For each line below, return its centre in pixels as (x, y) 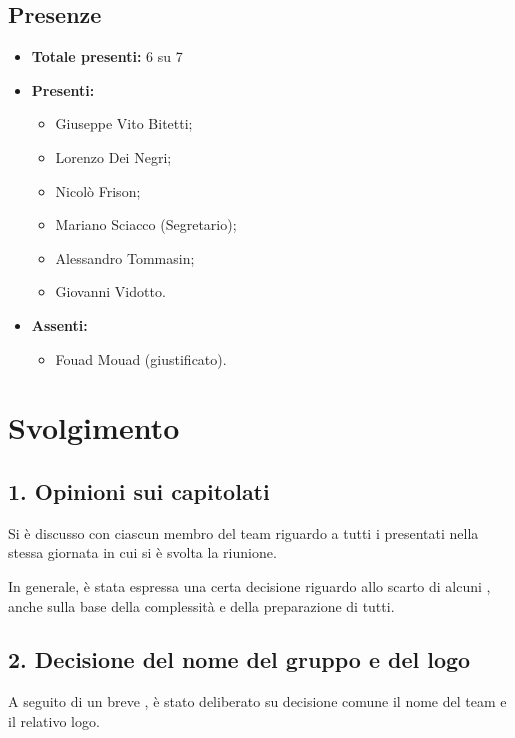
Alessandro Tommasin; (125, 257)
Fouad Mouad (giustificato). (141, 358)
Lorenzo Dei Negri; (113, 156)
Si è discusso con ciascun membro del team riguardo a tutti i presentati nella (243, 532)
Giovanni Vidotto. (110, 291)
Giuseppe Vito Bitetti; (124, 123)
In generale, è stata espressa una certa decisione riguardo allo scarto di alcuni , (249, 585)
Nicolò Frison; (98, 190)
